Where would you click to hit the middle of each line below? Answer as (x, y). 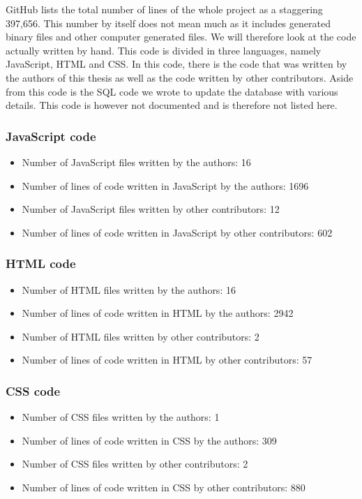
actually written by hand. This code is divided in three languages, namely (164, 50)
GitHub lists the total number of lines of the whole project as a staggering (164, 9)
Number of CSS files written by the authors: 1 (121, 417)
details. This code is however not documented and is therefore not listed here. (172, 105)
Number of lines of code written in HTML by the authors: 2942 (158, 313)
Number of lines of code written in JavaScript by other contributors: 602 (177, 232)
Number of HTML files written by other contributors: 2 (141, 336)
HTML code (41, 263)
